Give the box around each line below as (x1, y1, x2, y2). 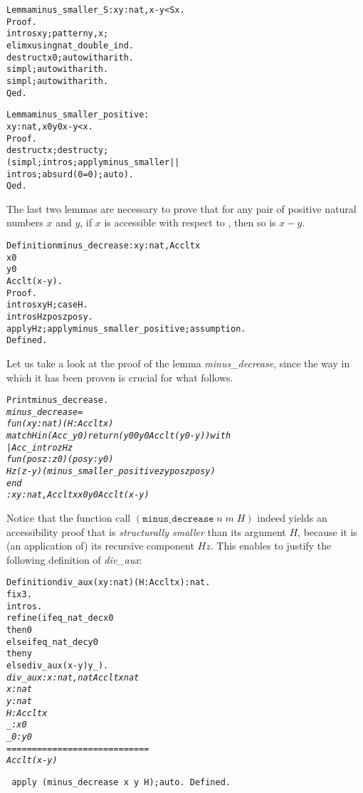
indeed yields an (257, 510, 327, 525)
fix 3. (6, 589, 32, 600)
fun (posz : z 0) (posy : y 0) (6, 454, 114, 465)
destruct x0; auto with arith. (6, 52, 134, 63)
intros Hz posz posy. (6, 311, 93, 322)
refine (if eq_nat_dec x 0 (6, 613, 114, 624)
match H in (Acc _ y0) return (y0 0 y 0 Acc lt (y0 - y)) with (6, 431, 231, 441)
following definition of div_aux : (6, 552, 142, 567)
